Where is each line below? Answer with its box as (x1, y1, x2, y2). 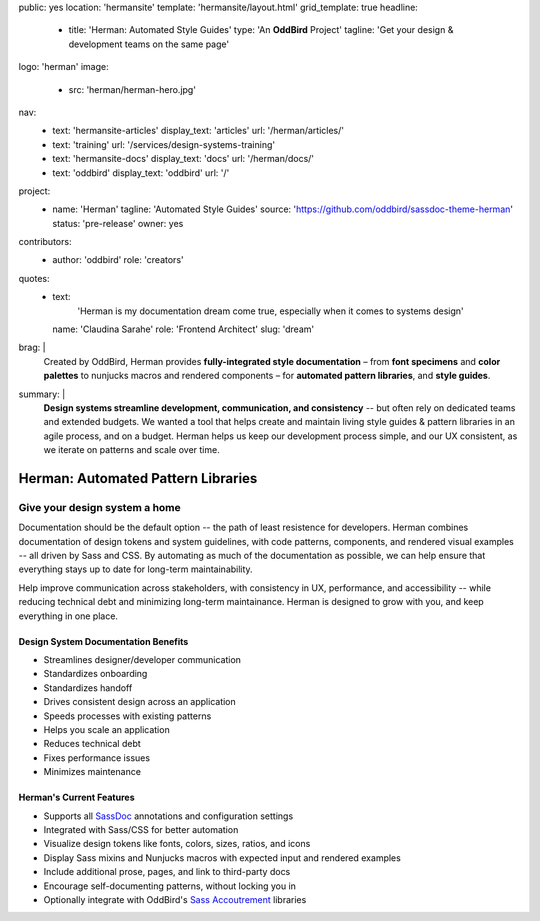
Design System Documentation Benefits (18, 635, 189, 647)
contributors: (18, 236, 72, 248)
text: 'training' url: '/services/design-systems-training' (52, 138, 275, 150)
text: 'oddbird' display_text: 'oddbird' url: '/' (52, 166, 230, 179)
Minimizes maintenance (43, 766, 142, 778)
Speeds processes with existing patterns (43, 710, 212, 722)
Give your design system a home (18, 500, 182, 514)
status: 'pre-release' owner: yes (52, 217, 184, 229)
